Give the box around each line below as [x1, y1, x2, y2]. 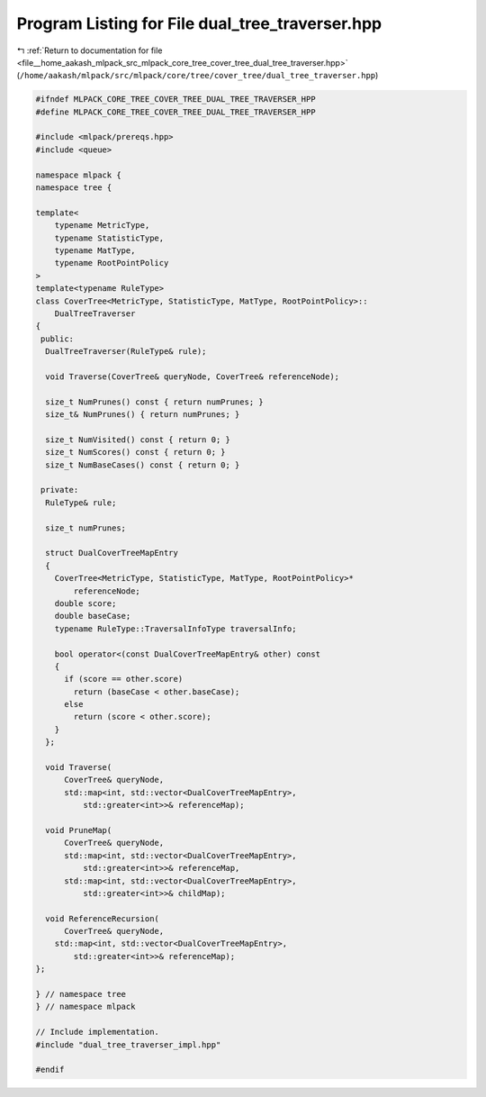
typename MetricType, [54, 221, 150, 231]
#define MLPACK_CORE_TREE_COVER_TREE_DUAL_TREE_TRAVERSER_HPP [35, 106, 316, 117]
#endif [35, 1065, 65, 1075]
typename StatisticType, [54, 232, 165, 243]
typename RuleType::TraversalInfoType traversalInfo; [54, 623, 297, 634]
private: [40, 485, 79, 495]
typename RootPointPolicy [54, 258, 169, 268]
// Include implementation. [35, 1027, 159, 1038]
